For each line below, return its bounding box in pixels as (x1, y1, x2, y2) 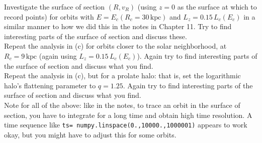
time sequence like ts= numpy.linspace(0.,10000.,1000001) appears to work (4, 119, 247, 130)
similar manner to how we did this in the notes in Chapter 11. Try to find (4, 21, 232, 32)
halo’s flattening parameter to (4, 80, 96, 90)
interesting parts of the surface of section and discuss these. (4, 31, 187, 41)
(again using (39, 50, 77, 61)
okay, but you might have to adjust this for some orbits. (4, 129, 177, 139)
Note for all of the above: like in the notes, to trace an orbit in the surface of (4, 99, 240, 110)
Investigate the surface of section (4, 2, 105, 12)
